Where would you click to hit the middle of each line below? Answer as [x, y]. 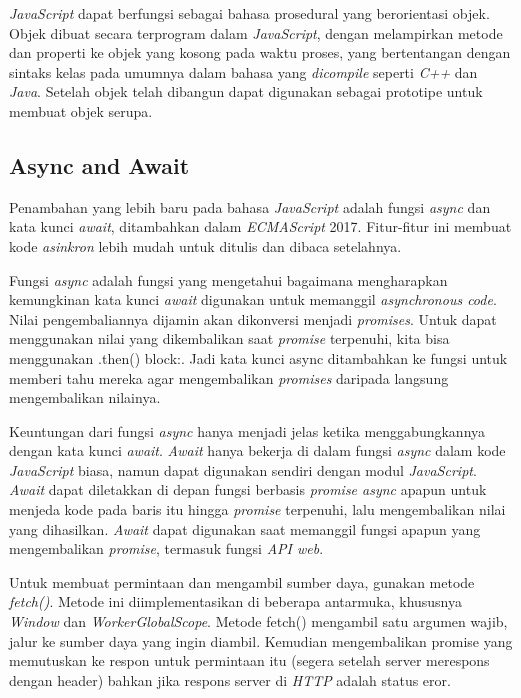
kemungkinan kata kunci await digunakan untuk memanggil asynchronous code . [253, 299]
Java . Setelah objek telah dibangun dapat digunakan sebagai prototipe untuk [246, 91]
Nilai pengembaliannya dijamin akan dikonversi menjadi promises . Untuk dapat [253, 318]
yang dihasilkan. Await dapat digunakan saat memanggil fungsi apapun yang [245, 528]
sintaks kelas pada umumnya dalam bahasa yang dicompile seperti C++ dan [243, 71]
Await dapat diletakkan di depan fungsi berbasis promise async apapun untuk [248, 489]
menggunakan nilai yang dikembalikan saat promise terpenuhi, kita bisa [229, 338]
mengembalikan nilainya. [85, 397]
